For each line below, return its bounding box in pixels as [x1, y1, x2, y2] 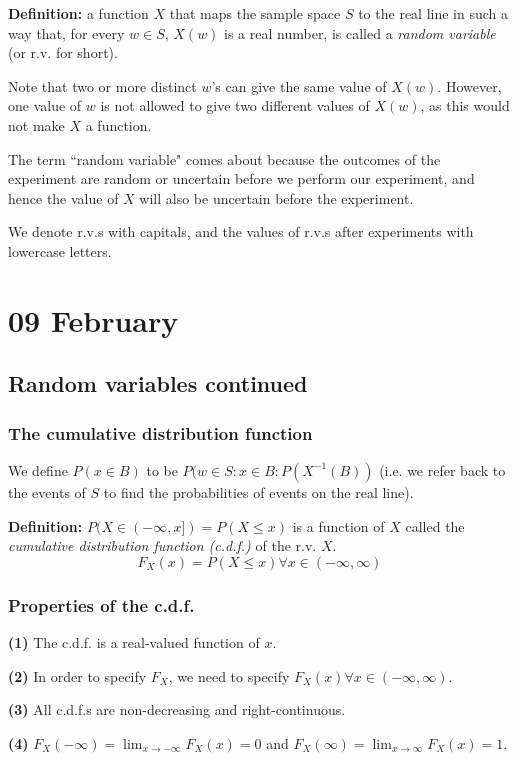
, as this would [420, 95, 510, 116]
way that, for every [8, 22, 125, 43]
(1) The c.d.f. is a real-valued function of [8, 631, 260, 652]
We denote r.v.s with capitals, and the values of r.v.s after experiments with [8, 221, 474, 242]
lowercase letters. [8, 240, 112, 261]
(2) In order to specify [8, 665, 147, 686]
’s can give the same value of [211, 75, 387, 96]
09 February [8, 299, 179, 340]
